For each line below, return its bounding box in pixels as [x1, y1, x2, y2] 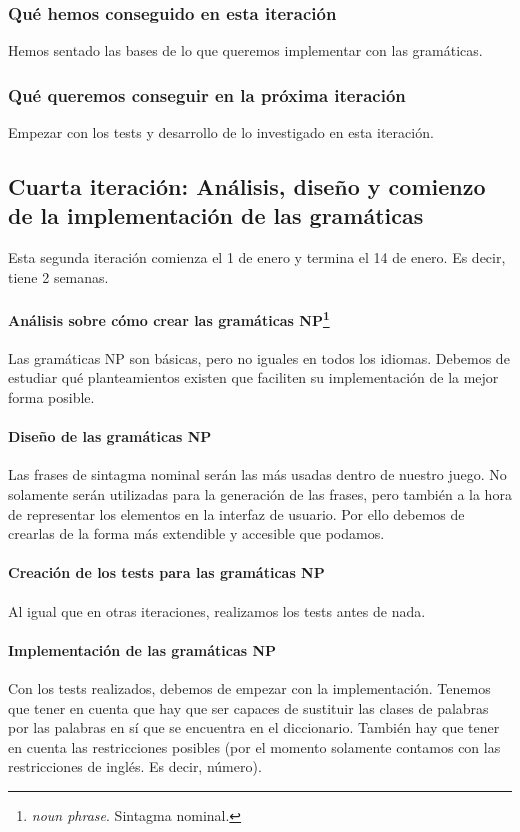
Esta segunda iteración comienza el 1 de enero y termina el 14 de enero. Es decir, [8, 247, 506, 268]
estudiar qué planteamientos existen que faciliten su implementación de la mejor [8, 367, 499, 388]
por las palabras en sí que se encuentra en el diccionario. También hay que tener [8, 717, 500, 738]
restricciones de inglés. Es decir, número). [8, 756, 262, 777]
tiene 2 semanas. [8, 266, 109, 287]
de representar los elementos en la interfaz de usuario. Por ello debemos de [8, 503, 465, 524]
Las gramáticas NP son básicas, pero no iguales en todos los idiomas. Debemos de [8, 347, 510, 368]
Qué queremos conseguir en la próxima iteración [8, 82, 406, 107]
